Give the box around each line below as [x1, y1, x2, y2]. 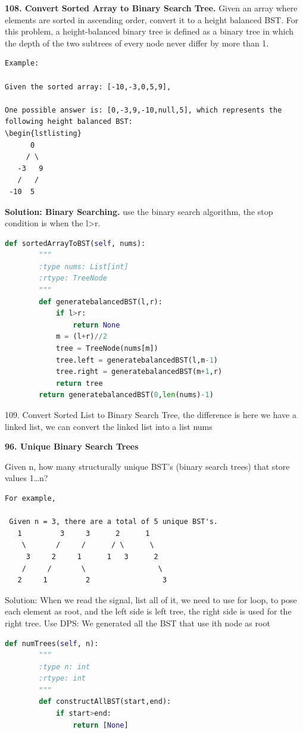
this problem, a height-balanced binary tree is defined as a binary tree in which [5, 25, 294, 38]
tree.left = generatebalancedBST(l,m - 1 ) [55, 355, 218, 364]
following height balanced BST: [5, 117, 133, 126]
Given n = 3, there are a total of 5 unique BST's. [9, 517, 218, 526]
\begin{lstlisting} [5, 129, 82, 138]
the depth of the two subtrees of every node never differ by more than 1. [5, 36, 269, 49]
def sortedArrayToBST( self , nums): [5, 239, 146, 248]
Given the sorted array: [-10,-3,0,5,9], [5, 82, 171, 91]
